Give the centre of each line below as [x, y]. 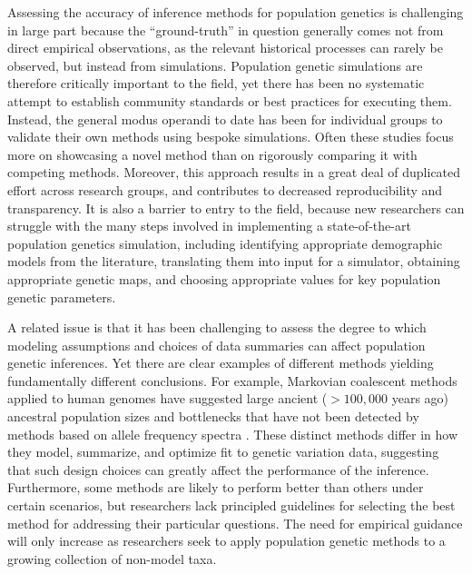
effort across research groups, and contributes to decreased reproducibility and [225, 189]
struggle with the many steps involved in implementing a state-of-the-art [209, 226]
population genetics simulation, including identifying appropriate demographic [225, 243]
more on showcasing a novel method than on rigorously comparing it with [212, 154]
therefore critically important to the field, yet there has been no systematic [216, 83]
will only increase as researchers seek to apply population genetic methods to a [226, 541]
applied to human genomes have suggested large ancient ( [167, 398]
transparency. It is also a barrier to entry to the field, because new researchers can [236, 208]
